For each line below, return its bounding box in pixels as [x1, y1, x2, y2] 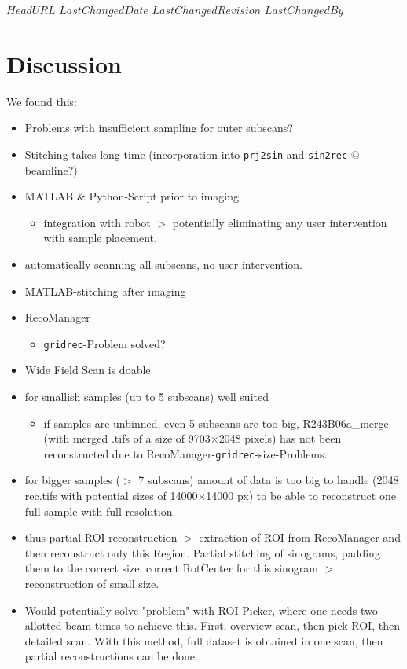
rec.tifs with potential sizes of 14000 [24, 487, 198, 503]
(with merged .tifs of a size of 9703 [43, 430, 211, 447]
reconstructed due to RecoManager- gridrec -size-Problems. [43, 445, 328, 461]
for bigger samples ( [24, 472, 120, 488]
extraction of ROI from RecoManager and [199, 529, 401, 546]
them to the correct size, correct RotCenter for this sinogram [24, 560, 318, 576]
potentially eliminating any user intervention [172, 214, 387, 230]
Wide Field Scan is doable [24, 362, 151, 378]
